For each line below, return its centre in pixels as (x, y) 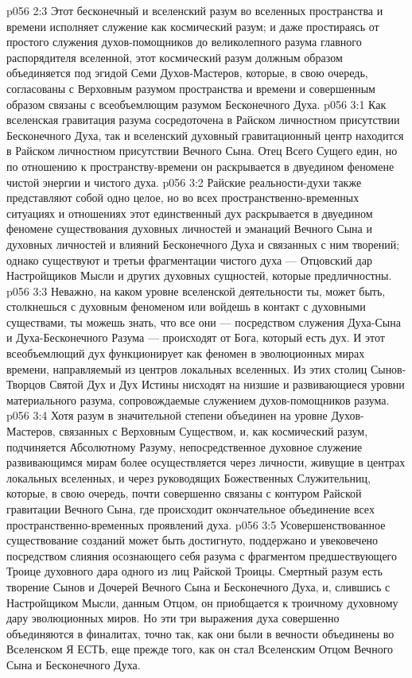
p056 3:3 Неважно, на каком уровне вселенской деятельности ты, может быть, (196, 291)
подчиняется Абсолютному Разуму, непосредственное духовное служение (185, 446)
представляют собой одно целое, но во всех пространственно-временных (183, 198)
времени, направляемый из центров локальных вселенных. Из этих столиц (187, 368)
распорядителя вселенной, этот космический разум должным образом (175, 57)
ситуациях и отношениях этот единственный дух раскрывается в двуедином (190, 213)
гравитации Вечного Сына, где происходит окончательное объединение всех (190, 509)
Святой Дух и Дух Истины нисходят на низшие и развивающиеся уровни (227, 384)
